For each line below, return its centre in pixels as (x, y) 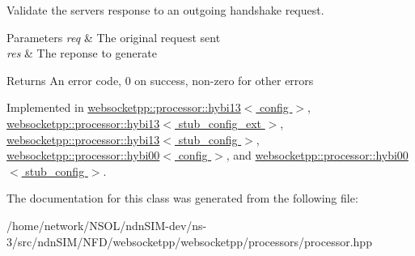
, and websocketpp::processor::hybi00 (317, 155)
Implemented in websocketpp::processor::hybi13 (124, 107)
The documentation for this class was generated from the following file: (182, 198)
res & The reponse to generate (82, 53)
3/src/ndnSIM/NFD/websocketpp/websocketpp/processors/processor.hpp (189, 241)
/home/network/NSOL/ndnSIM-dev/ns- (107, 225)
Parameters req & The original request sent (114, 37)
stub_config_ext (220, 123)
